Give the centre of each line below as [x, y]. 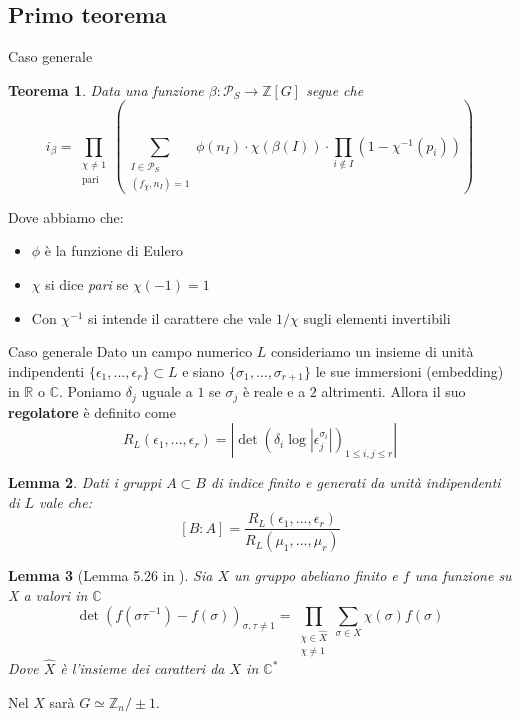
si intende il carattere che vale [180, 317]
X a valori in [48, 594]
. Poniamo [90, 391]
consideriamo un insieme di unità [372, 351]
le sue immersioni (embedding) [409, 370]
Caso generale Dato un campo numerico [130, 351]
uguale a [167, 391]
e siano [203, 370]
